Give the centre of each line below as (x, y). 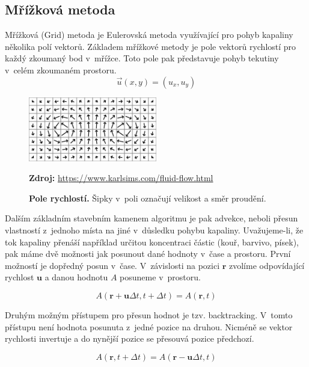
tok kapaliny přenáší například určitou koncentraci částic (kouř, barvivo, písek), (152, 242)
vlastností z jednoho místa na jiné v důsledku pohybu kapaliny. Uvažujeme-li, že (154, 230)
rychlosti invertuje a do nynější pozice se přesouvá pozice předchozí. (130, 338)
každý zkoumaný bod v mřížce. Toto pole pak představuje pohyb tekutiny (142, 58)
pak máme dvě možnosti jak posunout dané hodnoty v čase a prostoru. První (148, 254)
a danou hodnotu (76, 277)
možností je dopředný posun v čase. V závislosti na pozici (112, 265)
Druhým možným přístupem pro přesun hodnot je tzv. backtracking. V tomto (149, 314)
